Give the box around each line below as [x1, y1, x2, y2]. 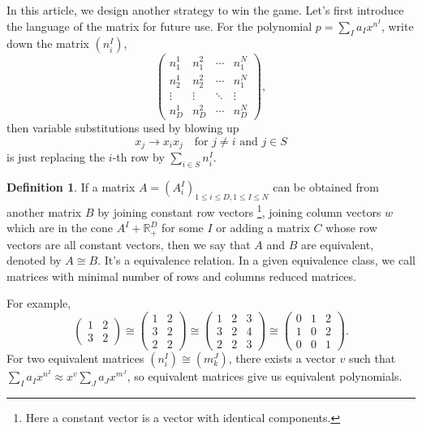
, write [381, 17, 414, 34]
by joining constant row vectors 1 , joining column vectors [97, 200, 381, 220]
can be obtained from [273, 179, 379, 196]
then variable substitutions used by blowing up [6, 119, 239, 136]
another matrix [6, 203, 82, 220]
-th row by [112, 149, 165, 166]
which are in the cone [6, 219, 114, 236]
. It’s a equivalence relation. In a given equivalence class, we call [97, 252, 416, 269]
